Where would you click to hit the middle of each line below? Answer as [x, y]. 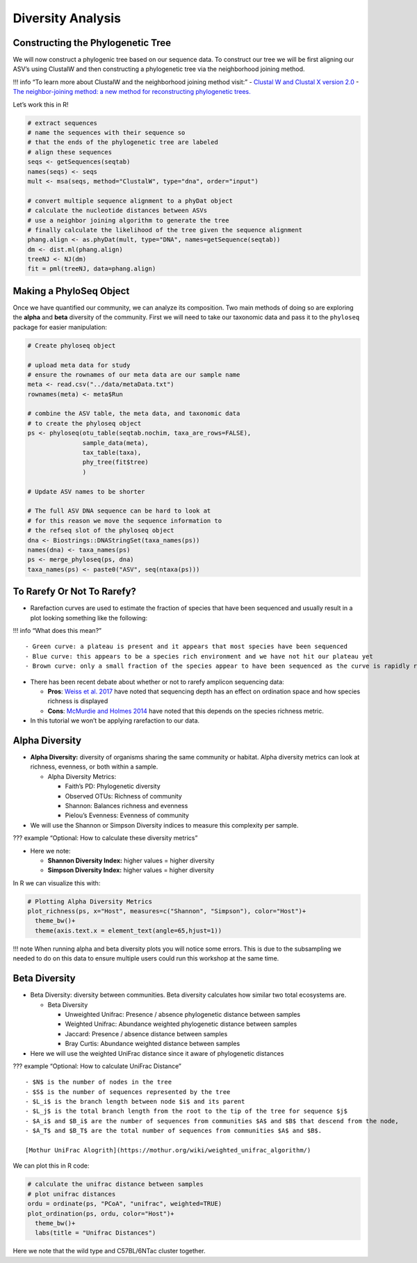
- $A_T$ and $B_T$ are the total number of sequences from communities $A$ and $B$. [174, 1131]
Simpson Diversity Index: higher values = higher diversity [131, 870]
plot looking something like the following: [89, 618]
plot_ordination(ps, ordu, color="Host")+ [101, 1213]
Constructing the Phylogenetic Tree [92, 43]
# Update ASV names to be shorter [86, 491]
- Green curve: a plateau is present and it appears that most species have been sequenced [186, 646]
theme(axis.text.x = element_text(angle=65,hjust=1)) [129, 931]
